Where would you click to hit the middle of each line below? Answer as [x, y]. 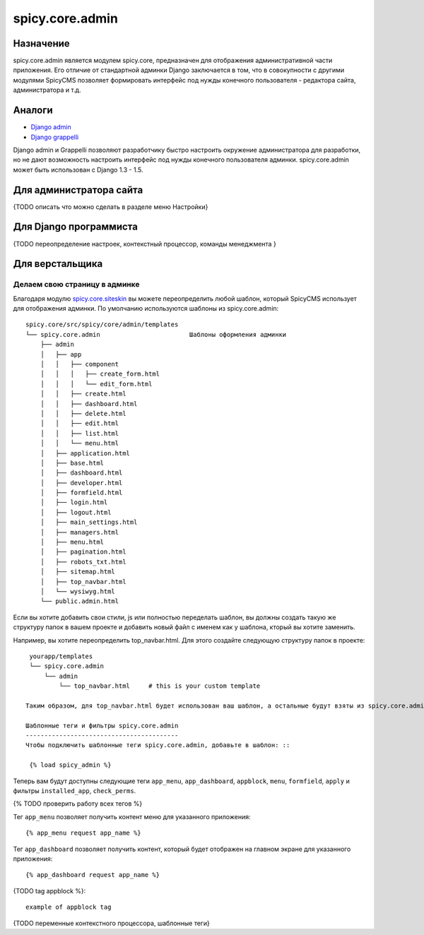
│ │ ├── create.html [83, 394]
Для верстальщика [58, 264]
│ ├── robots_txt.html [83, 562]
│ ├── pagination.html [83, 552]
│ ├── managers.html [79, 532]
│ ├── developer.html [81, 483]
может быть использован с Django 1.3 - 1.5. [78, 169]
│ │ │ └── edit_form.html [96, 384]
